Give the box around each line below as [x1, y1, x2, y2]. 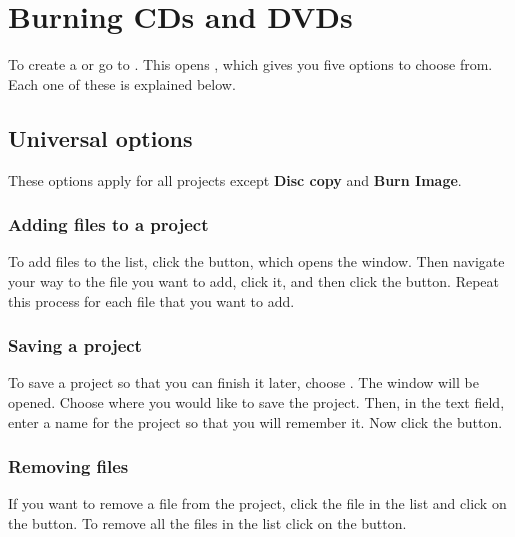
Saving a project [8, 333, 142, 358]
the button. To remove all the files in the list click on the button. [8, 512, 407, 533]
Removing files [8, 454, 129, 479]
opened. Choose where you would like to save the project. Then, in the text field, [8, 391, 505, 412]
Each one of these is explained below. [8, 73, 236, 94]
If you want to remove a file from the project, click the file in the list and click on [8, 493, 507, 514]
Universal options [8, 122, 193, 153]
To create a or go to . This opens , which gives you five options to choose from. [8, 54, 493, 75]
